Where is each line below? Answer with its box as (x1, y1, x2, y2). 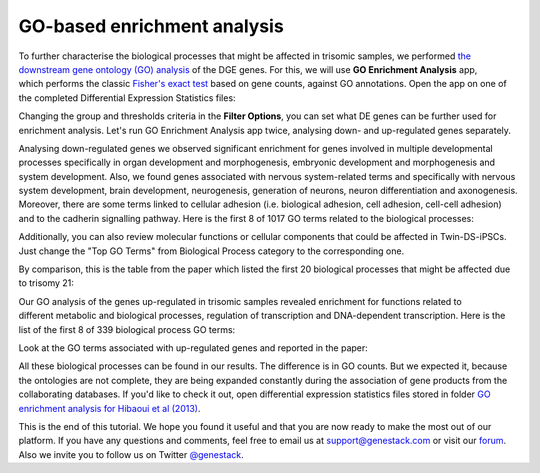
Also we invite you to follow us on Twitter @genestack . (18, 448, 244, 460)
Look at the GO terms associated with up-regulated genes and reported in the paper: (18, 341, 369, 354)
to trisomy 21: (18, 277, 75, 289)
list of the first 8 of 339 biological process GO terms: (18, 323, 236, 335)
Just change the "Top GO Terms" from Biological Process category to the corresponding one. (18, 245, 405, 257)
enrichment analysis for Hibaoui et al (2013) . (18, 402, 201, 414)
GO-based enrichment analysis (18, 15, 284, 37)
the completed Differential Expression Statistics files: (18, 91, 236, 104)
